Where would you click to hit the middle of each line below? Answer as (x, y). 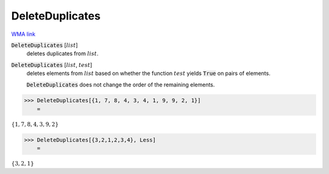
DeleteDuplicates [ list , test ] (52, 64)
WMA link (23, 34)
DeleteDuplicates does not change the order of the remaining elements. (121, 85)
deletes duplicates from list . (62, 54)
